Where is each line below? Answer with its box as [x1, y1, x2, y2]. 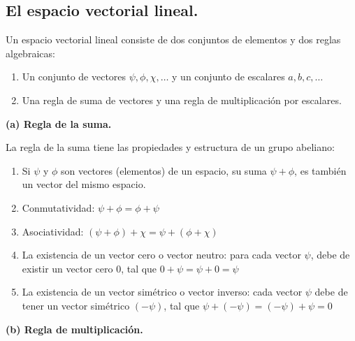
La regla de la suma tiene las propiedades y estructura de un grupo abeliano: [6, 140, 335, 154]
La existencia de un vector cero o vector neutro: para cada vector [22, 247, 301, 262]
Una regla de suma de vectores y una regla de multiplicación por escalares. [22, 92, 342, 107]
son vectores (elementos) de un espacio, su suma [61, 163, 267, 177]
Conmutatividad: [22, 200, 95, 215]
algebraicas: [6, 45, 55, 60]
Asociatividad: [22, 224, 84, 238]
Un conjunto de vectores [22, 69, 126, 84]
